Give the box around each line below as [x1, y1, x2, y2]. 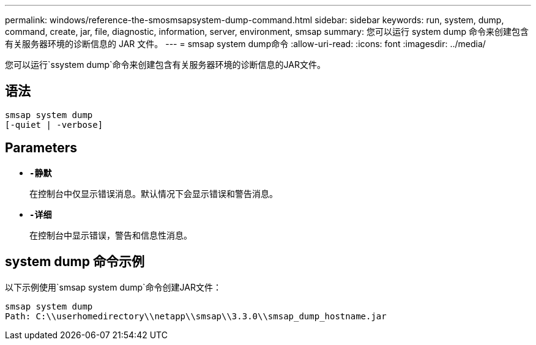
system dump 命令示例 [5, 254, 144, 270]
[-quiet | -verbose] [5, 119, 103, 130]
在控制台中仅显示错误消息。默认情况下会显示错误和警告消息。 [29, 188, 278, 199]
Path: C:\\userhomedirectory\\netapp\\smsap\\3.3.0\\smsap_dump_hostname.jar [5, 311, 387, 321]
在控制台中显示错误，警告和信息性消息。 [29, 229, 192, 240]
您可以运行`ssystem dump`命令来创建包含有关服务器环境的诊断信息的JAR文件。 [5, 59, 326, 70]
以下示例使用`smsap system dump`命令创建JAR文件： [5, 281, 221, 292]
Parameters [5, 140, 77, 156]
